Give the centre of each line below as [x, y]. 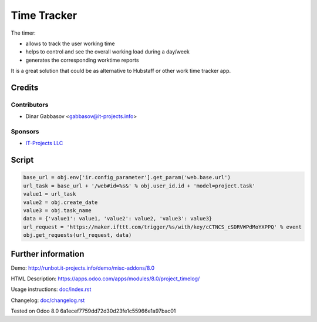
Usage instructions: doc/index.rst [51, 289]
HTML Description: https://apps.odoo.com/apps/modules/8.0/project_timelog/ [105, 279]
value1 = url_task [50, 194]
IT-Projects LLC [44, 143]
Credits [25, 87]
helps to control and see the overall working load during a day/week [108, 52]
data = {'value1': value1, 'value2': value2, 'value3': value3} [118, 219]
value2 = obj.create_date [60, 202]
